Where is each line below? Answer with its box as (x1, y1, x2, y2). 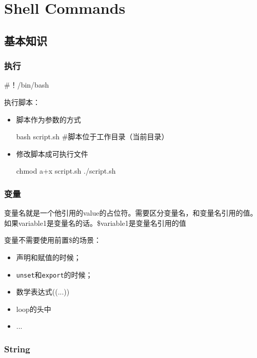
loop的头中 (16, 303, 51, 314)
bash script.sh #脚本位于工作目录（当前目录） (16, 131, 169, 142)
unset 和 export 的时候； (16, 269, 93, 280)
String (4, 342, 30, 355)
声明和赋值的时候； (16, 251, 81, 262)
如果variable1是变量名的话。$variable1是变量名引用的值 (4, 217, 186, 228)
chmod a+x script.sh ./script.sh (16, 165, 116, 176)
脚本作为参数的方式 (16, 114, 81, 124)
